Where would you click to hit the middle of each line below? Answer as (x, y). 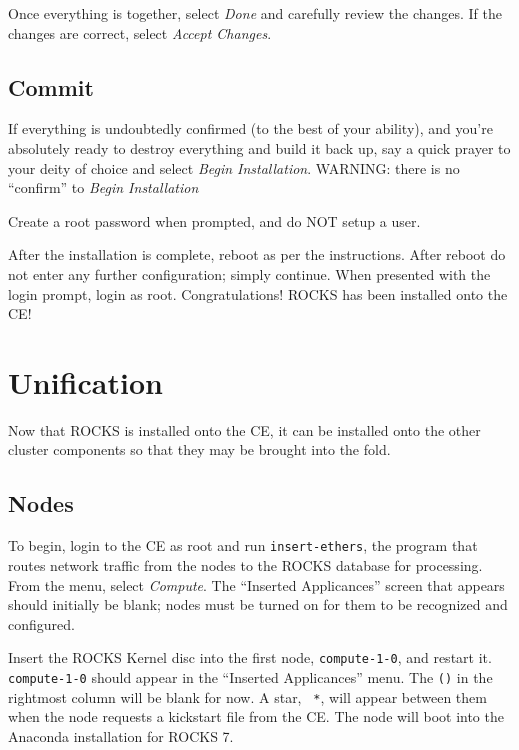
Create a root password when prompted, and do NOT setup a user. (214, 220)
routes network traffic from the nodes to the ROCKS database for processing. (245, 564)
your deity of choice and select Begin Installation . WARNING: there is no (234, 167)
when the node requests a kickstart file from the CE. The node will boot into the (256, 716)
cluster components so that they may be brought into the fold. (199, 449)
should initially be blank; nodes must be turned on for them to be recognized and (258, 604)
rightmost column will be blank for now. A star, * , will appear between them (247, 696)
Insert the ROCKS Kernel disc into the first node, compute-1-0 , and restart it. (250, 657)
